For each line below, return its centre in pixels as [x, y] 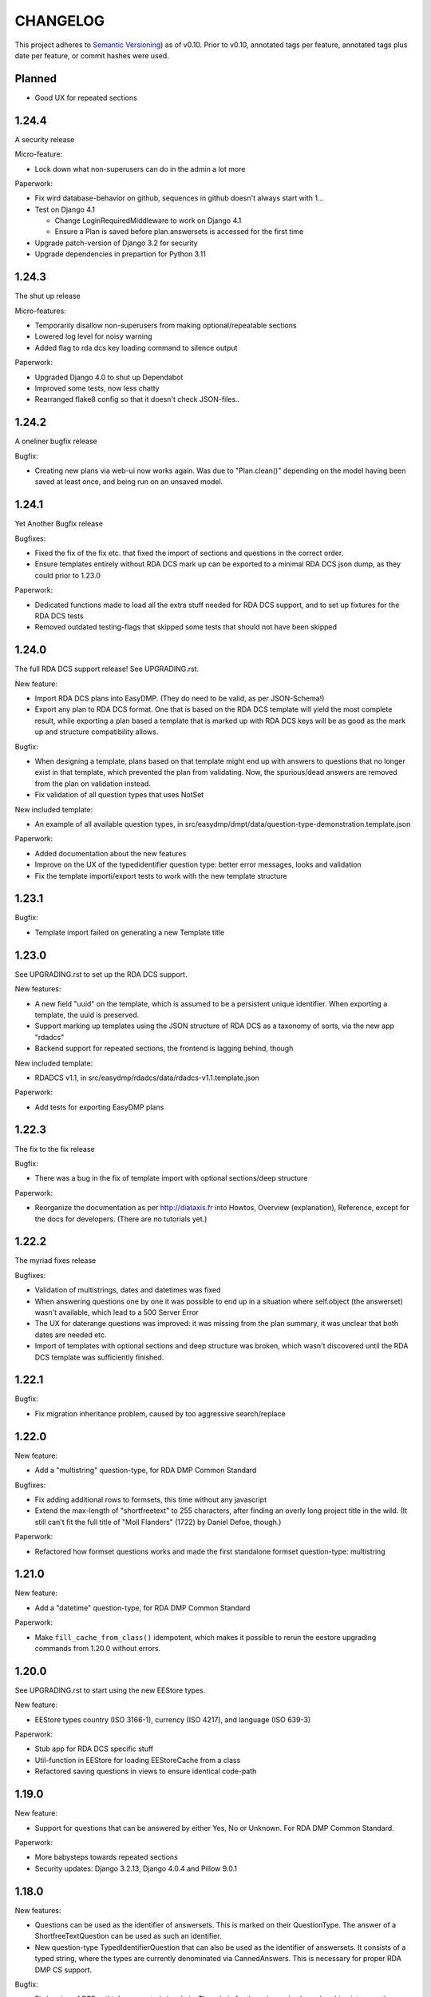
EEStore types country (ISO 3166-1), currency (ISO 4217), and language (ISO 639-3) [173, 1719]
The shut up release [47, 296]
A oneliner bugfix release [56, 441]
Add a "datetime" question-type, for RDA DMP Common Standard [142, 1608]
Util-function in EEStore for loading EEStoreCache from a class [138, 1760]
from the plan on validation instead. [93, 784]
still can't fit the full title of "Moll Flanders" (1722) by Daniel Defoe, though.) [158, 1522]
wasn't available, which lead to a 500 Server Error [117, 1312]
